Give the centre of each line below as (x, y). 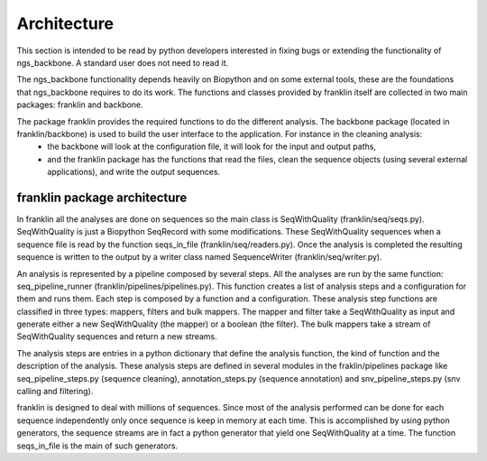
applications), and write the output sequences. (134, 172)
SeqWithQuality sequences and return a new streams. (117, 337)
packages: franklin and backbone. (80, 105)
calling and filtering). (55, 392)
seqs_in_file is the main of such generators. (97, 446)
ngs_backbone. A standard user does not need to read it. (123, 62)
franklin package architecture (102, 197)
